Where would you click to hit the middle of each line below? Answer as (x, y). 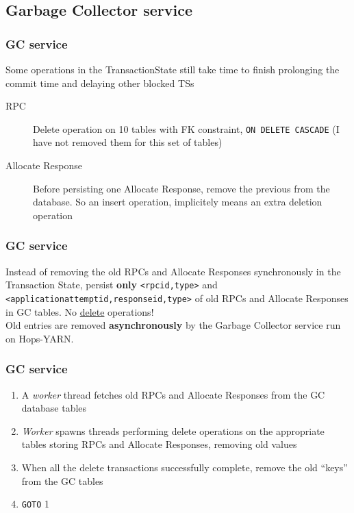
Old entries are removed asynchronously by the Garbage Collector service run (173, 325)
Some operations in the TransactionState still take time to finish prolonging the (173, 69)
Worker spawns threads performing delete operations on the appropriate (173, 430)
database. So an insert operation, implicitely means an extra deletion (178, 202)
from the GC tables (62, 480)
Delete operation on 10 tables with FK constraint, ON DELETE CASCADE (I (186, 128)
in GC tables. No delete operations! (80, 311)
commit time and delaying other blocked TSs (100, 83)
